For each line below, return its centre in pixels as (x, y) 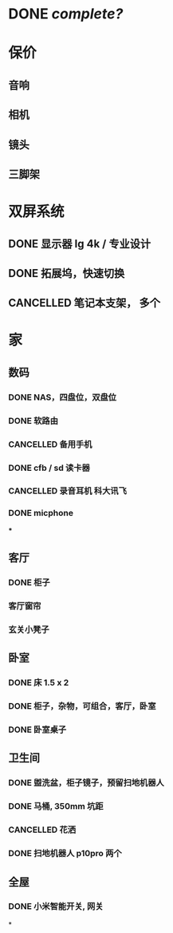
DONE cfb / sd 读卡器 (49, 468)
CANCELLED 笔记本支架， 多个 (85, 303)
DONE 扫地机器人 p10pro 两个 (65, 854)
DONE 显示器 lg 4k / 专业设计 (80, 244)
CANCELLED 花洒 (42, 830)
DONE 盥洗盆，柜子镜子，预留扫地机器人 (86, 783)
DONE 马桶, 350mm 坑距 (56, 806)
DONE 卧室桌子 (37, 730)
